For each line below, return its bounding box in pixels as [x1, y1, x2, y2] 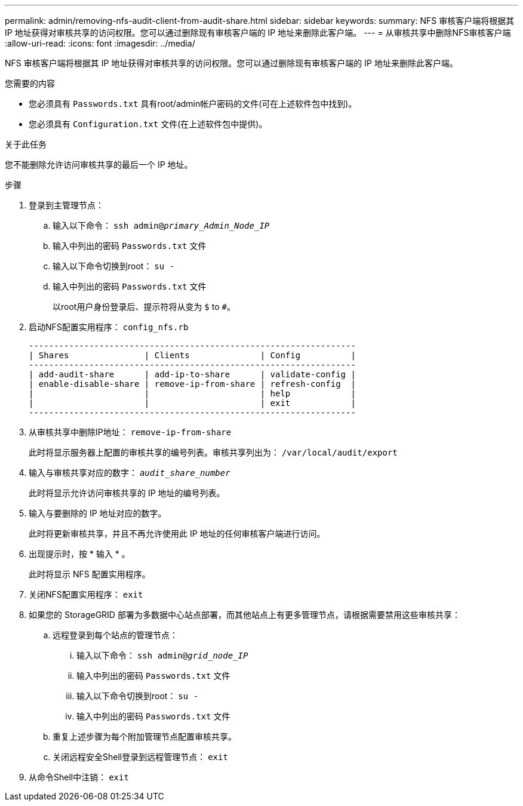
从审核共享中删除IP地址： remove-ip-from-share [29, 427, 232, 437]
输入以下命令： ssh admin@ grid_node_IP [76, 650, 248, 660]
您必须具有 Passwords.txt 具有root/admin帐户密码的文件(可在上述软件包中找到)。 [29, 99, 357, 109]
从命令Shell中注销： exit [29, 772, 129, 782]
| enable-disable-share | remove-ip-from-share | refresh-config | [29, 379, 356, 389]
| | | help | [29, 389, 356, 398]
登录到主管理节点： [29, 200, 104, 210]
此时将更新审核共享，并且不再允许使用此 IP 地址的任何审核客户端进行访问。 [29, 528, 325, 539]
